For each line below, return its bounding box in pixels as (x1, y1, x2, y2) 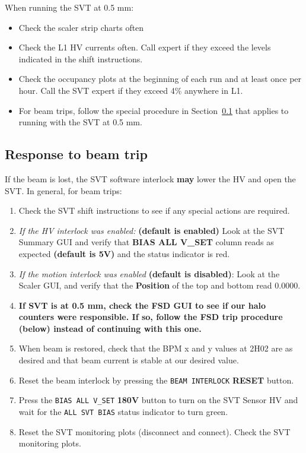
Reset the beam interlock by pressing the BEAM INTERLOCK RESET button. (18, 373, 294, 386)
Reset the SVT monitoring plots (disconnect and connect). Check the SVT (18, 425, 291, 438)
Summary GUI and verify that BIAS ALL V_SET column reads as (18, 236, 274, 248)
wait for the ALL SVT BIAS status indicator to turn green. (18, 405, 228, 417)
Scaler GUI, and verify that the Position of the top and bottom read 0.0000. (18, 279, 301, 292)
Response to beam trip (5, 145, 148, 163)
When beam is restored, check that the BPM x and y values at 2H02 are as (18, 342, 293, 354)
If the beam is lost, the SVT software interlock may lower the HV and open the (5, 172, 296, 185)
